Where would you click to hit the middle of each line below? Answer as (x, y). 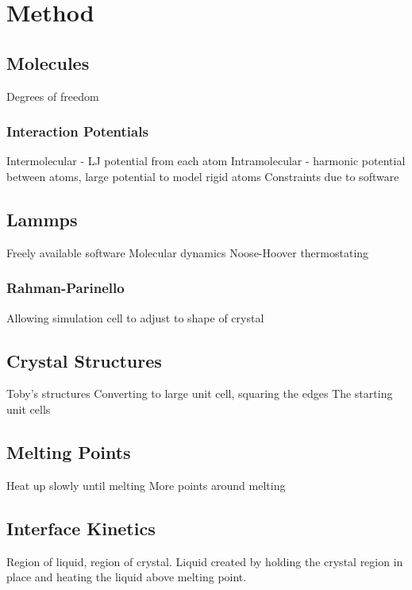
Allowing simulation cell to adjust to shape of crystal (135, 317)
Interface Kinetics (81, 528)
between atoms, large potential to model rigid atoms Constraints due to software (203, 176)
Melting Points (69, 451)
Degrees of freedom (53, 96)
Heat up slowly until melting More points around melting (146, 485)
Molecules (48, 62)
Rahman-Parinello (65, 288)
